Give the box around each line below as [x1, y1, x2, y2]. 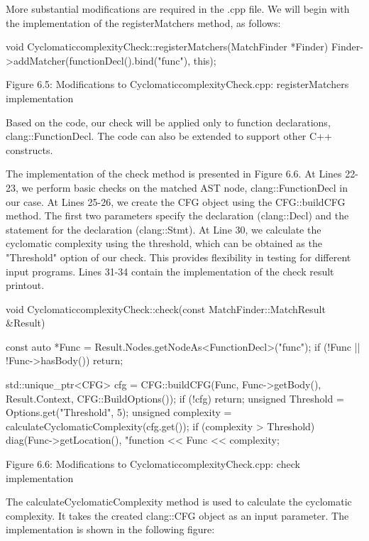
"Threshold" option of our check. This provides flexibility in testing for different [6, 249, 351, 264]
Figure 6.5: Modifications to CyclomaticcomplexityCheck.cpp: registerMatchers [6, 77, 349, 92]
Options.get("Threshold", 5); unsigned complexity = [6, 405, 232, 420]
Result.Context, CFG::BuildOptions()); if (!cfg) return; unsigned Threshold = [6, 390, 344, 405]
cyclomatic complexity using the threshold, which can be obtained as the [6, 236, 322, 251]
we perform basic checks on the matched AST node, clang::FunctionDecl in [21, 180, 348, 195]
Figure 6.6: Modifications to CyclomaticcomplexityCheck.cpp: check [6, 457, 300, 471]
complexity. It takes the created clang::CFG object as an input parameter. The [6, 508, 349, 523]
